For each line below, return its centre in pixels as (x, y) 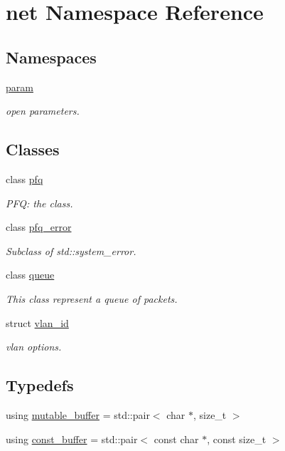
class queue (30, 275)
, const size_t (237, 439)
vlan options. (34, 347)
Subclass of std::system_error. (71, 250)
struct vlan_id (37, 322)
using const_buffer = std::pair (72, 439)
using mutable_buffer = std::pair (78, 414)
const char (176, 439)
